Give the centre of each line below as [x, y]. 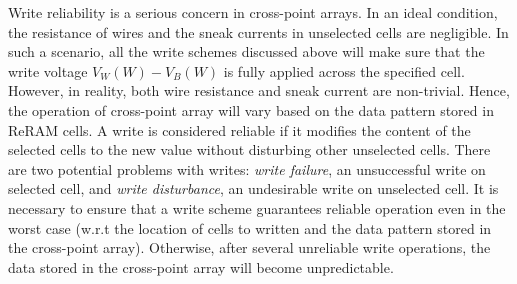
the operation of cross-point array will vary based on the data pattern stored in [251, 109]
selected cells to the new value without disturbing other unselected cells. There [249, 149]
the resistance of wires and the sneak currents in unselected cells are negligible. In [258, 31]
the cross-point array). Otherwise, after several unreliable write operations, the [249, 247]
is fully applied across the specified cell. [344, 70]
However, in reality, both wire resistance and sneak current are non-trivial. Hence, [259, 90]
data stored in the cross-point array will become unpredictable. [201, 266]
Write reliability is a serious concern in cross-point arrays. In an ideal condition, [253, 12]
